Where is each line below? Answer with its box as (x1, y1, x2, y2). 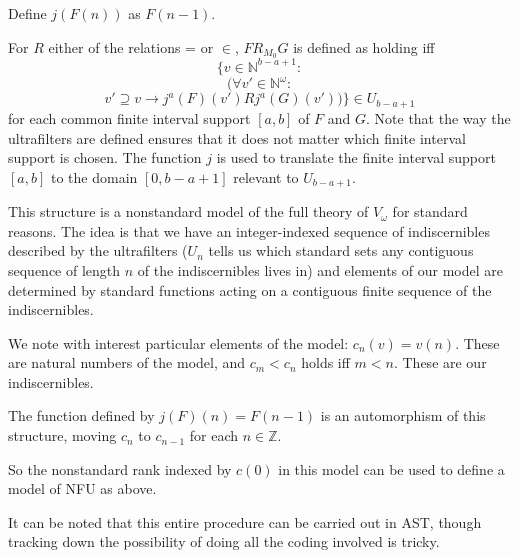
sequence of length (8, 259, 121, 280)
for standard (392, 201, 468, 222)
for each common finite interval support (8, 107, 251, 128)
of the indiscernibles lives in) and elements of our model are (137, 259, 503, 280)
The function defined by (8, 405, 155, 426)
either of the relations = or (48, 36, 214, 57)
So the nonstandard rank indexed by (8, 458, 232, 479)
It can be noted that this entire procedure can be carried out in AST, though (8, 511, 482, 532)
